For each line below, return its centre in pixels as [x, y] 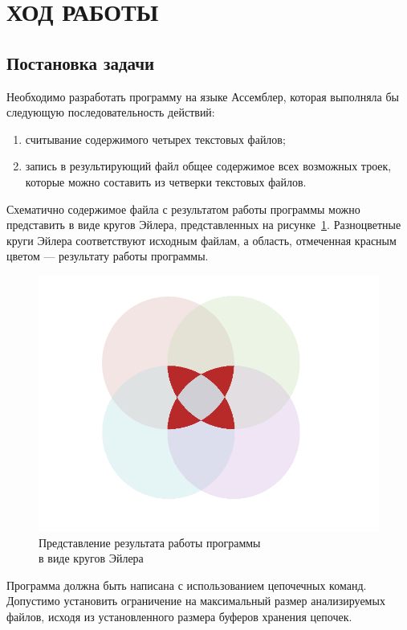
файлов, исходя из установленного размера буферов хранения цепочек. [179, 616]
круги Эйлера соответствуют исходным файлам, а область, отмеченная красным [201, 240]
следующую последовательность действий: [111, 112]
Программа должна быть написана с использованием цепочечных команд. [187, 585]
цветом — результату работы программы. [108, 256]
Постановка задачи [81, 62]
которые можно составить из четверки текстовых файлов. [166, 181]
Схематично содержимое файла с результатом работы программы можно [183, 209]
